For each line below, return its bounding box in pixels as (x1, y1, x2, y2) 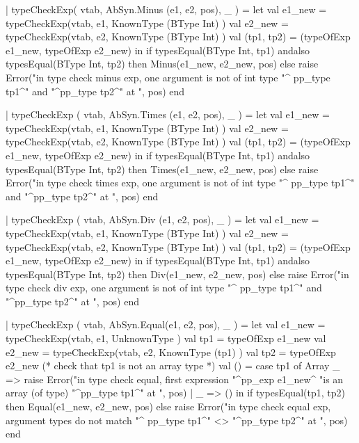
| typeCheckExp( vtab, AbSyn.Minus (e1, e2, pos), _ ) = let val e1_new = (6, 2, 327, 16)
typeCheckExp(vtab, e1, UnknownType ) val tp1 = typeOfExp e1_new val (6, 331, 326, 346)
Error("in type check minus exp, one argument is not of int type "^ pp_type (6, 70, 330, 84)
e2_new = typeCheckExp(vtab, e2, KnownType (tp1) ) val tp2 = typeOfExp (6, 344, 336, 359)
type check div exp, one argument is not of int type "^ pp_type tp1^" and (6, 280, 322, 295)
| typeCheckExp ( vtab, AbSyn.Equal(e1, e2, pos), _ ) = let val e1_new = (6, 317, 326, 332)
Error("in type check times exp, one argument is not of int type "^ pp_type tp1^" (6, 175, 355, 190)
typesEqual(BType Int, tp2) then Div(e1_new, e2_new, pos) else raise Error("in (6, 266, 349, 281)
